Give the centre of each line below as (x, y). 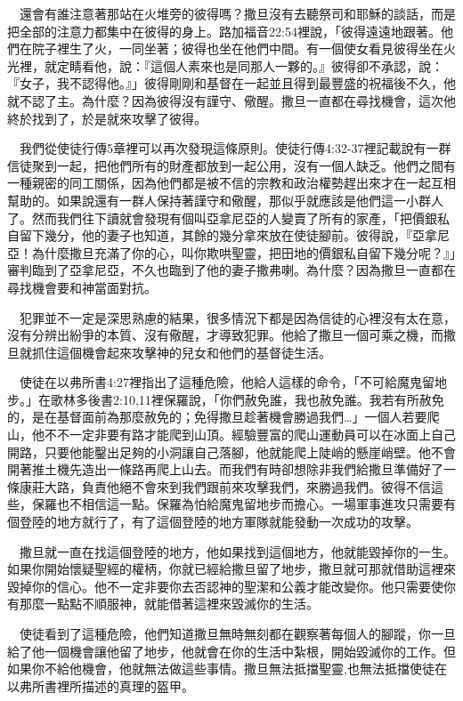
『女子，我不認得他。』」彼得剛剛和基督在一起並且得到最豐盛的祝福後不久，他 (231, 83)
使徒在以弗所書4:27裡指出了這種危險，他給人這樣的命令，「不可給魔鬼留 (227, 382)
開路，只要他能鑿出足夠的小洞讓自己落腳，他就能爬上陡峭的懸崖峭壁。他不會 (231, 451)
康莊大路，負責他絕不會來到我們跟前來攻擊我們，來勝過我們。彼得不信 (225, 486)
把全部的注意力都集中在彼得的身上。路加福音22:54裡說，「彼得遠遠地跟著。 (224, 31)
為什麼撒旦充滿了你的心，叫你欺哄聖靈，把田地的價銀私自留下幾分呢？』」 (244, 252)
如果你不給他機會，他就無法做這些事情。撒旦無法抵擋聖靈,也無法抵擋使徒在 (227, 669)
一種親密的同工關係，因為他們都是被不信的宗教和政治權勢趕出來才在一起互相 (231, 183)
